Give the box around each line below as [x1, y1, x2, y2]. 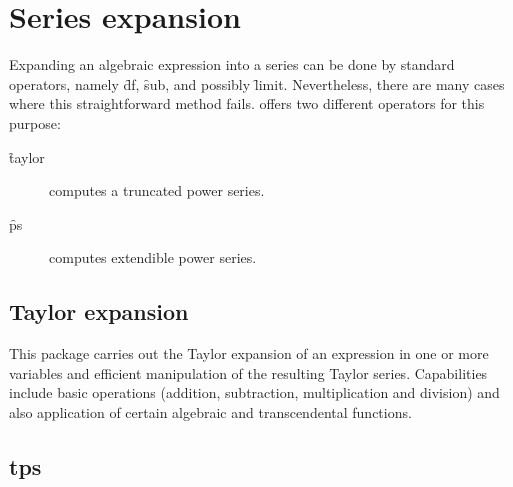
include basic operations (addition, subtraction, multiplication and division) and [9, 382, 500, 403]
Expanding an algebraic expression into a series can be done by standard [9, 54, 455, 75]
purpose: [9, 112, 61, 133]
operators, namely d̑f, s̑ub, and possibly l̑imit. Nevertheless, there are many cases [9, 73, 505, 94]
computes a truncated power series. [49, 180, 265, 201]
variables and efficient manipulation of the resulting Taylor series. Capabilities [9, 362, 488, 383]
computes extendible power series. [49, 247, 257, 268]
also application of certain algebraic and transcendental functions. [9, 401, 412, 422]
